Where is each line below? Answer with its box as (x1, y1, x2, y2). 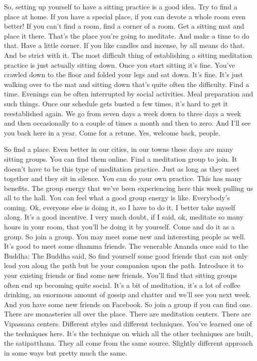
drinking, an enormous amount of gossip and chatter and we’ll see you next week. (4, 289, 251, 300)
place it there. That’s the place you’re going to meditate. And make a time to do (4, 30, 250, 41)
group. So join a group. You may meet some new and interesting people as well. (4, 231, 246, 241)
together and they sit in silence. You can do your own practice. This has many (4, 173, 242, 183)
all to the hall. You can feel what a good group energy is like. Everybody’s (4, 192, 230, 203)
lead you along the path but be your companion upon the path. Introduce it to (4, 260, 244, 271)
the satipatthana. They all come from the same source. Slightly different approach (4, 338, 253, 348)
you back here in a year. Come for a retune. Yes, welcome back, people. (4, 127, 220, 137)
